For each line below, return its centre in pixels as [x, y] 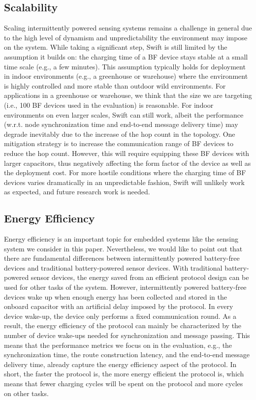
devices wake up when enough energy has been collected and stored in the [115, 296]
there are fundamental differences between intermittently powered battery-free [122, 258]
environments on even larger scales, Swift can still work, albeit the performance [124, 114]
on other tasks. [26, 393]
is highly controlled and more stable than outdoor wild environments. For [115, 85]
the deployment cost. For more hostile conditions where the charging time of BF [125, 172]
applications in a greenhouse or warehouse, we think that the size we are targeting [128, 95]
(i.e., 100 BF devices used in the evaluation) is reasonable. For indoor [109, 105]
